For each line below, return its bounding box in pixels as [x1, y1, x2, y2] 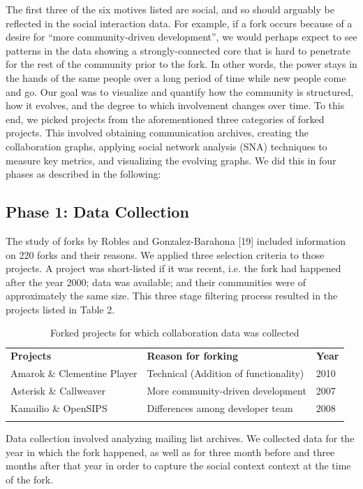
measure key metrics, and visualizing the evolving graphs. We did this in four [6, 153, 336, 167]
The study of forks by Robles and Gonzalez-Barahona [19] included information [6, 233, 346, 248]
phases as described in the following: [6, 166, 161, 181]
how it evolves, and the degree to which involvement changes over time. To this [6, 98, 345, 113]
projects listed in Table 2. [6, 302, 115, 316]
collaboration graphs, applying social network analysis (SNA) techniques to [6, 139, 327, 153]
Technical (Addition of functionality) [147, 366, 304, 381]
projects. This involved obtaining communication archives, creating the [6, 125, 309, 140]
